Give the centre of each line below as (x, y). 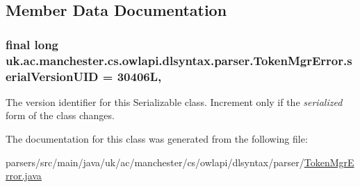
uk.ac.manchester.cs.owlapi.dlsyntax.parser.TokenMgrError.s (179, 60)
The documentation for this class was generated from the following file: (157, 139)
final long (32, 44)
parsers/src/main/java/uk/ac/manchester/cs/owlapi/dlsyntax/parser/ (155, 162)
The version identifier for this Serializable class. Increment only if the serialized (174, 101)
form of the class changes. (60, 115)
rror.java (24, 176)
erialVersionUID (52, 76)
